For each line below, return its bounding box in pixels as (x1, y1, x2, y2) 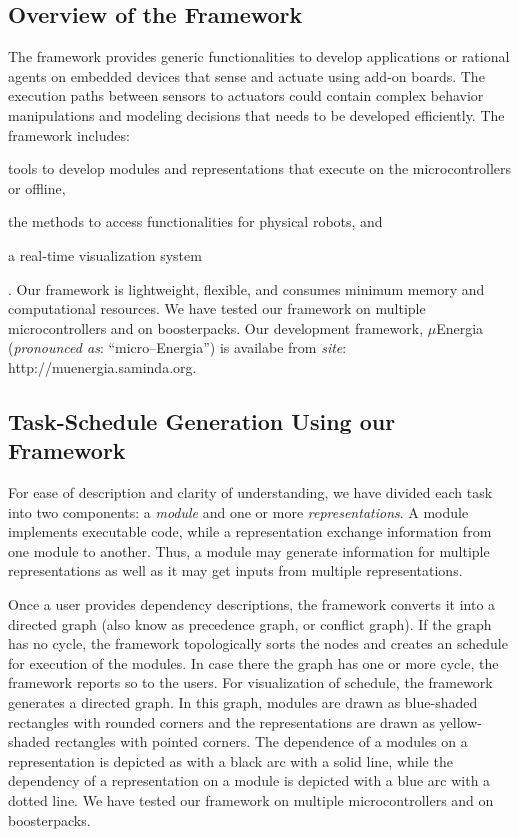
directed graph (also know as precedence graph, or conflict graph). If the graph (8, 613, 492, 634)
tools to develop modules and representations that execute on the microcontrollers (8, 158, 512, 179)
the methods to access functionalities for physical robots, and (8, 211, 383, 232)
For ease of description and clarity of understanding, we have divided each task (8, 482, 493, 503)
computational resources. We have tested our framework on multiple (8, 298, 426, 319)
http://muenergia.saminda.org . (8, 356, 197, 377)
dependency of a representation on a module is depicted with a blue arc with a (8, 770, 491, 791)
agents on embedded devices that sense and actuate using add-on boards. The (8, 65, 485, 86)
